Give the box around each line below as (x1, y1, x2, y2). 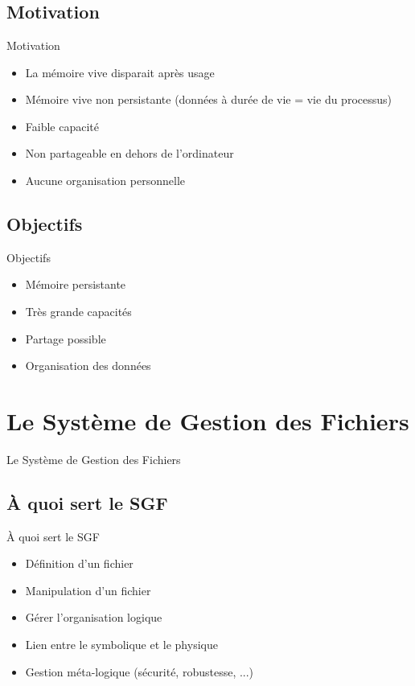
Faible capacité (25, 117, 99, 134)
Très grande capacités (25, 302, 132, 319)
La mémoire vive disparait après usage (25, 64, 215, 80)
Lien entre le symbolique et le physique (25, 636, 218, 653)
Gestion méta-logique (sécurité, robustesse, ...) (25, 663, 254, 680)
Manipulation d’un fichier (25, 581, 151, 598)
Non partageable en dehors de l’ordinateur (25, 145, 234, 162)
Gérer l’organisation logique (25, 609, 162, 626)
